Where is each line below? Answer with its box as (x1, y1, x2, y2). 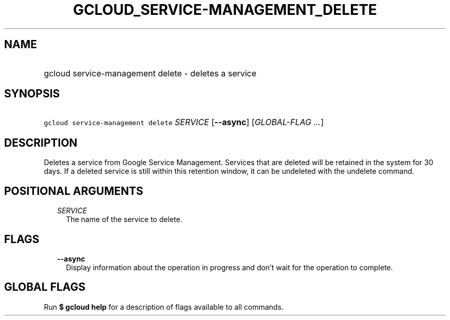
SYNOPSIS (4, 87, 60, 101)
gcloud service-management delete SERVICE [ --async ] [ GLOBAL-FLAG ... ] (44, 117, 324, 128)
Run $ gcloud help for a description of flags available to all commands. (44, 302, 284, 311)
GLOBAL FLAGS (4, 281, 86, 294)
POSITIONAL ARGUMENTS (4, 184, 143, 197)
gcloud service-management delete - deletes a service (44, 68, 257, 78)
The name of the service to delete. (66, 215, 182, 224)
